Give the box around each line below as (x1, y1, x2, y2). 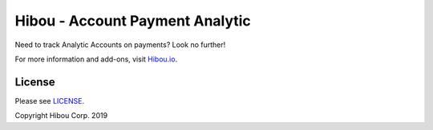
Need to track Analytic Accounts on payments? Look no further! (14, 40, 226, 49)
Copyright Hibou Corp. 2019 (14, 111, 108, 120)
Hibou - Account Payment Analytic (14, 12, 252, 30)
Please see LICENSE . (14, 96, 84, 105)
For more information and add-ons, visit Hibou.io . (14, 54, 178, 64)
